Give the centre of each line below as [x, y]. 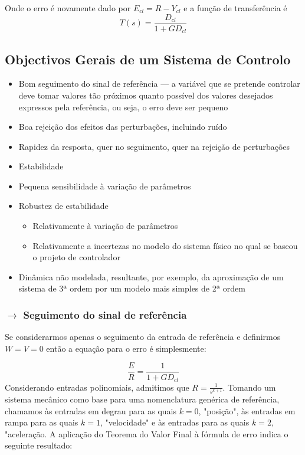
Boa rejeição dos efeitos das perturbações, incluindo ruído [123, 127]
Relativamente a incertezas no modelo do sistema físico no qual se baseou [165, 245]
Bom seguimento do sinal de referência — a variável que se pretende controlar [159, 84]
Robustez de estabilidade [63, 206]
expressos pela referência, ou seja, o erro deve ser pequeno [123, 107]
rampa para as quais [42, 422]
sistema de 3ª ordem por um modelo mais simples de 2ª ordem [132, 288]
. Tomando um [249, 387]
